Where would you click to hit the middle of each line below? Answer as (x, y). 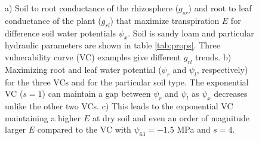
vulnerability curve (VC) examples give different (93, 56)
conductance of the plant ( (53, 20)
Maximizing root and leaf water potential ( (83, 69)
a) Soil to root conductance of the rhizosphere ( (92, 8)
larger (16, 129)
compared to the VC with (84, 129)
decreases (231, 94)
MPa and (194, 129)
